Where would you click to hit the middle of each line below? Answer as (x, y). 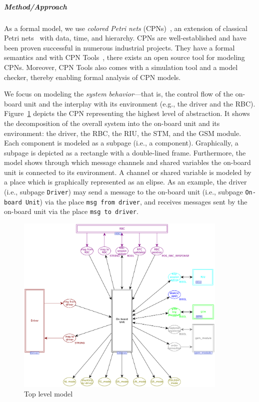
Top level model (48, 394)
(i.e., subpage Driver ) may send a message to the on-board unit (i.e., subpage (123, 192)
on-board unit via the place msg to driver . (71, 211)
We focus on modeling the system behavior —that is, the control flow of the (118, 94)
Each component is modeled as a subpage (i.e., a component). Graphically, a (121, 143)
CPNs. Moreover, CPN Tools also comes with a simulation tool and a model (121, 67)
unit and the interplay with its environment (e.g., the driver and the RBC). (140, 103)
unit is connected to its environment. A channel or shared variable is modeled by (128, 172)
